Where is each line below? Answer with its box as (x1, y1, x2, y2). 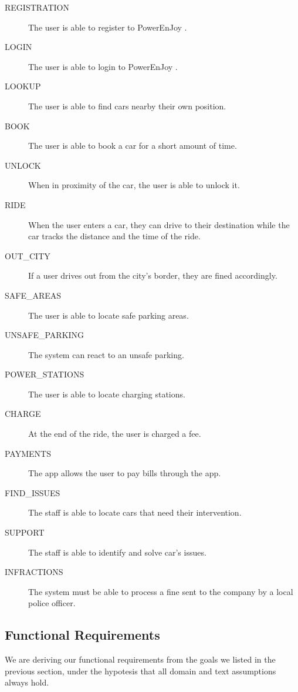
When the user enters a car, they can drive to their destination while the (28, 218, 290, 230)
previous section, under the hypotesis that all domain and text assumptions (5, 664, 276, 677)
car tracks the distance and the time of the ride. (28, 230, 201, 242)
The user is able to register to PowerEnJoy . (28, 21, 187, 33)
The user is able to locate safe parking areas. (28, 309, 189, 321)
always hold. (5, 676, 49, 688)
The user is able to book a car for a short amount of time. (28, 139, 237, 152)
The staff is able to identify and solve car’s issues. (28, 546, 206, 558)
